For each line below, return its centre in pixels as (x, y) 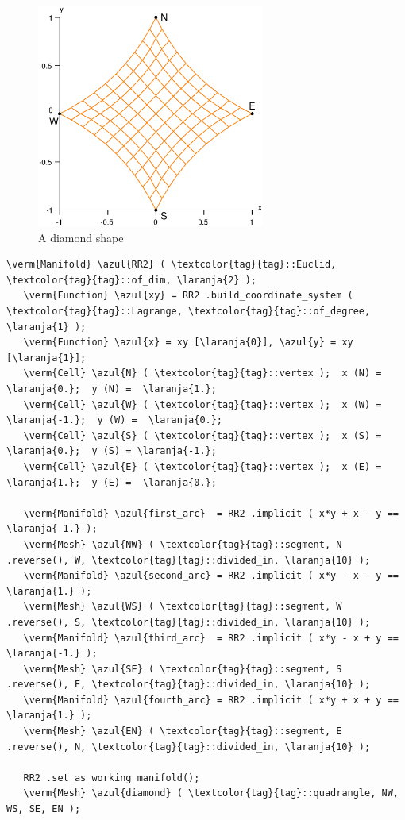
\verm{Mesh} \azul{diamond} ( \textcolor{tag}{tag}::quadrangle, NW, (211, 793)
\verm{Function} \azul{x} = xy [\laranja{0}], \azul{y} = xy (188, 343)
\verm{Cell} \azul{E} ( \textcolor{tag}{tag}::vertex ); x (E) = (202, 466)
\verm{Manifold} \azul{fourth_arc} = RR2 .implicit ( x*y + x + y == (211, 700)
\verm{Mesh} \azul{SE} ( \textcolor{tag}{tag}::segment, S (183, 669)
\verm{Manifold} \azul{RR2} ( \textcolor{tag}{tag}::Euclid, (172, 265)
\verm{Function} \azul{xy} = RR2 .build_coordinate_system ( (188, 296)
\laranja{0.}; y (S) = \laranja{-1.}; (112, 451)
